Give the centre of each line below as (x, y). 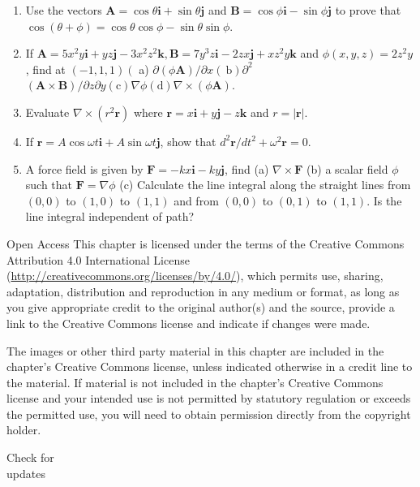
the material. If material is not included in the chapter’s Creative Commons (195, 382)
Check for (30, 457)
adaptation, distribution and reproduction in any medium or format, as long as (203, 291)
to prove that (368, 10)
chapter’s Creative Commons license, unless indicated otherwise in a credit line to (210, 366)
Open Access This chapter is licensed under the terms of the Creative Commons (206, 243)
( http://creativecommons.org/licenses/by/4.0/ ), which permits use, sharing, (195, 276)
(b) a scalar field (347, 168)
